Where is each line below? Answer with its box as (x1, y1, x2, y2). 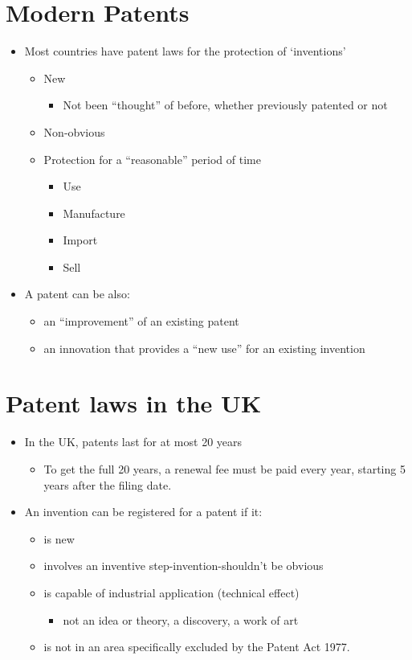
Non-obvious (43, 123, 105, 140)
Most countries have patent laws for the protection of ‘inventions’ (24, 43, 346, 59)
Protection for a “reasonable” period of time (43, 150, 261, 167)
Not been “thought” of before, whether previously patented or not (63, 96, 388, 113)
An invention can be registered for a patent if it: (24, 503, 263, 520)
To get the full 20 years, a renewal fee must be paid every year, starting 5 (43, 460, 406, 477)
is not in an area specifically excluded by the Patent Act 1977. (43, 638, 350, 655)
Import (63, 232, 98, 248)
